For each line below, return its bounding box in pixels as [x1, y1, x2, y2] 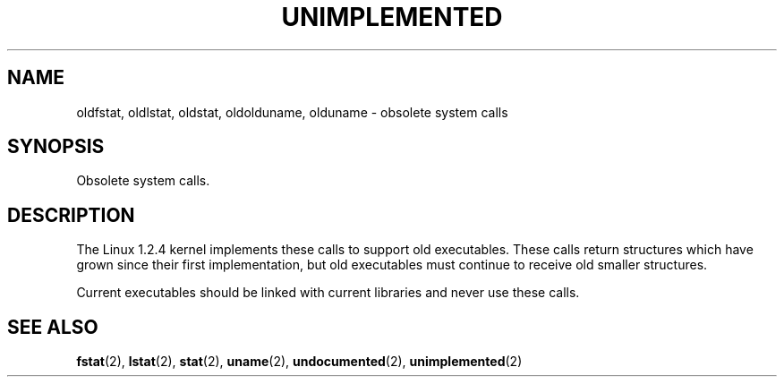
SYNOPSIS [7, 135, 105, 158]
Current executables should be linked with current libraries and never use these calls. [76, 285, 580, 301]
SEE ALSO [7, 315, 98, 338]
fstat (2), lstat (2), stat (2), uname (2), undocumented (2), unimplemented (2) [76, 354, 523, 370]
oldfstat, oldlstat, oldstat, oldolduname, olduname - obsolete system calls [76, 104, 508, 120]
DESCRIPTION [7, 203, 135, 226]
